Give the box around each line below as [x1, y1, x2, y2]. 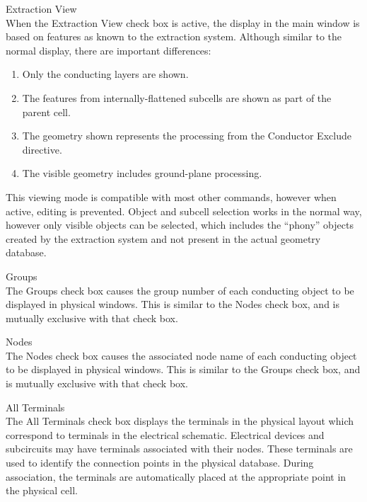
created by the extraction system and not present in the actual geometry [6, 231, 321, 246]
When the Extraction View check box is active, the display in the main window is [6, 15, 360, 30]
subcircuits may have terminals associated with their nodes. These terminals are [6, 441, 353, 456]
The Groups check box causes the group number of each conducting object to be [6, 283, 354, 297]
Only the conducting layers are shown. [22, 67, 189, 81]
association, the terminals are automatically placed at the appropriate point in [6, 469, 346, 484]
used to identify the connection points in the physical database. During [6, 455, 314, 470]
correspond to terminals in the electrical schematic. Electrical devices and [6, 427, 325, 442]
